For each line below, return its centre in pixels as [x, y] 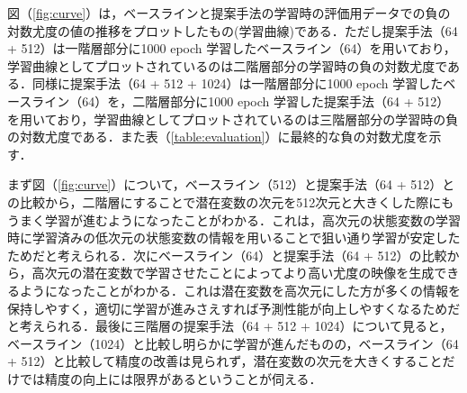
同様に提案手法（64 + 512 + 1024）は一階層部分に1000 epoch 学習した [238, 83]
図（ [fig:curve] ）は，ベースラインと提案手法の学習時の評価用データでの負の [229, 13]
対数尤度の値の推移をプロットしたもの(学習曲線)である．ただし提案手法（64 [233, 30]
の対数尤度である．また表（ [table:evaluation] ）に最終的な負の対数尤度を [218, 137]
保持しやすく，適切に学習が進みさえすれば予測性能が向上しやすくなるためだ [234, 308]
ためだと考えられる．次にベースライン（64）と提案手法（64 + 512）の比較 [227, 255]
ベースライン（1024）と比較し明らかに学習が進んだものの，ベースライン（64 [233, 343]
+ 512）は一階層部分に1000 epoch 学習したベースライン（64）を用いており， [232, 48]
